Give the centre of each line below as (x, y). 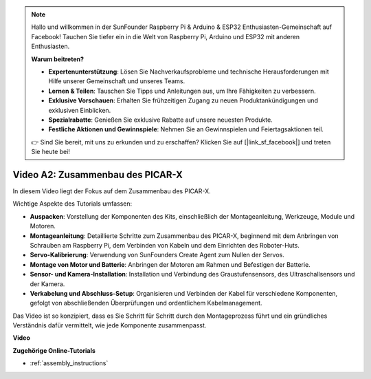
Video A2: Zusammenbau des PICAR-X (98, 174)
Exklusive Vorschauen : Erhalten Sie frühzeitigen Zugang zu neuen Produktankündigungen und (183, 100)
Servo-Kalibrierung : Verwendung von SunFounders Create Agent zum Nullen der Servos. (157, 255)
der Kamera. (47, 284)
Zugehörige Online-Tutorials (54, 350)
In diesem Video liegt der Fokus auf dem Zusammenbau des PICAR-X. (112, 191)
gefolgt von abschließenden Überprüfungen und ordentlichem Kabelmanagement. (146, 303)
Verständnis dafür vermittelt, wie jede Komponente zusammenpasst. (110, 325)
